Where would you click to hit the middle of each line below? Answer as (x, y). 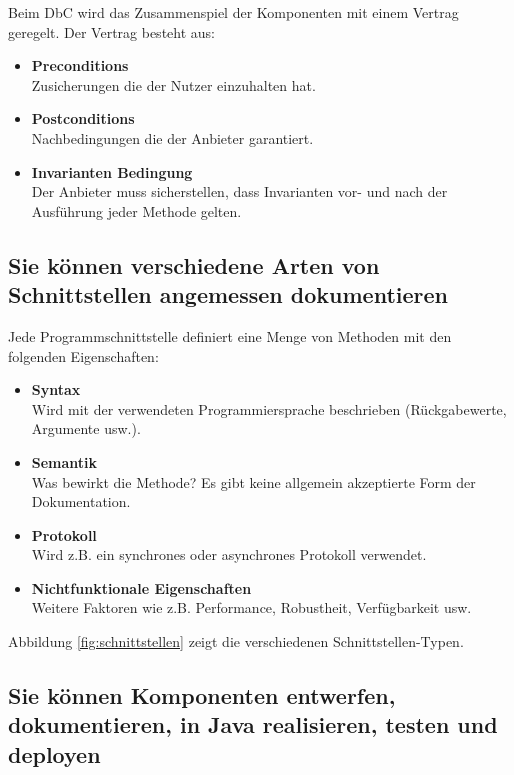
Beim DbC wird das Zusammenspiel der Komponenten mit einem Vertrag (233, 12)
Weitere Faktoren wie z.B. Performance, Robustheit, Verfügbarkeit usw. (251, 607)
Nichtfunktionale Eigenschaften (141, 587)
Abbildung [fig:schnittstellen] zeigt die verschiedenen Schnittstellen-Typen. (236, 641)
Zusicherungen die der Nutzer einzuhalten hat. (173, 84)
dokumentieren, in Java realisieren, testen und (253, 724)
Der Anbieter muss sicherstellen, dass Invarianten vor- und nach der (239, 191)
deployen (54, 753)
